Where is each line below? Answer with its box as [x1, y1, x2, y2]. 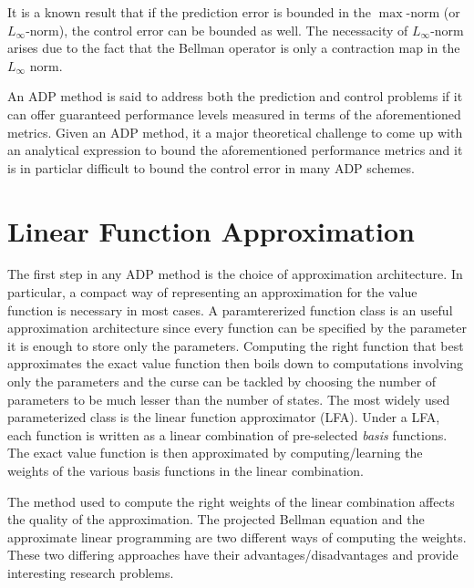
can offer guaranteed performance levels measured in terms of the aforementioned [7, 104, 461, 123]
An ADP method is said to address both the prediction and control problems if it [7, 87, 463, 106]
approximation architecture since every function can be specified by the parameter [7, 318, 467, 337]
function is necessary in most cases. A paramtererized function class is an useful [7, 300, 453, 319]
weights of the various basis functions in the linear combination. [7, 461, 364, 480]
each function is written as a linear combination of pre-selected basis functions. [7, 425, 448, 444]
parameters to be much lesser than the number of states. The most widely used [7, 389, 450, 408]
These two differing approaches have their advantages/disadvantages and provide [7, 545, 459, 564]
